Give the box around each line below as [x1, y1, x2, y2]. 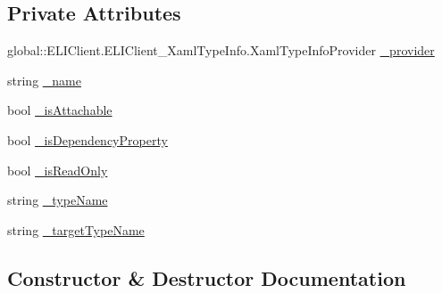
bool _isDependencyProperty [7, 130, 168, 149]
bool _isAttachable [7, 101, 113, 119]
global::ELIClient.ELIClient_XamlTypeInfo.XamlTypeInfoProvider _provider [7, 41, 435, 60]
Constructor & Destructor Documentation [7, 264, 406, 291]
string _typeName [7, 191, 108, 209]
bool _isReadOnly [7, 160, 108, 179]
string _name [7, 70, 81, 89]
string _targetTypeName [7, 220, 145, 239]
